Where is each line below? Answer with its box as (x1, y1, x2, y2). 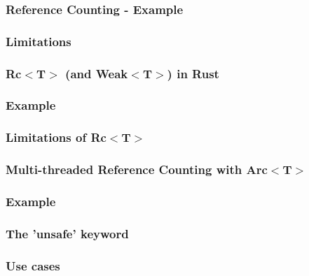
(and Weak (65, 64, 128, 82)
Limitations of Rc (6, 129, 107, 146)
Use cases (6, 256, 60, 274)
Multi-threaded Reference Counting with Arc (6, 161, 268, 178)
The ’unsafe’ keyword (6, 224, 129, 242)
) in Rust (167, 64, 219, 82)
